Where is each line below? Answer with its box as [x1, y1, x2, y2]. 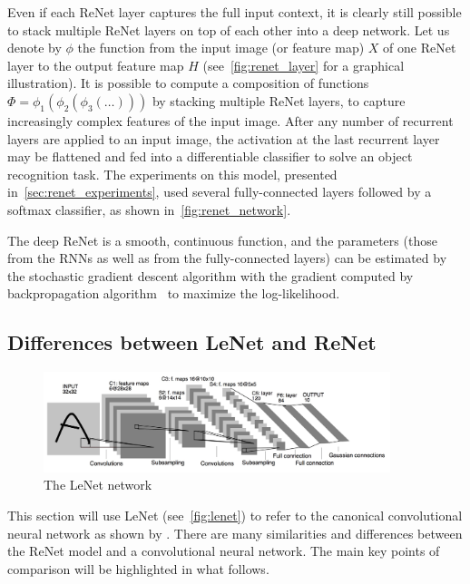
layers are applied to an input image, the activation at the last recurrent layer [7, 129, 440, 148]
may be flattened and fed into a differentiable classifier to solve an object [7, 147, 413, 166]
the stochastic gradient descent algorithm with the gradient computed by [7, 266, 414, 285]
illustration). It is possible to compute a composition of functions [7, 73, 369, 92]
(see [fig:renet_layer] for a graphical [202, 55, 405, 74]
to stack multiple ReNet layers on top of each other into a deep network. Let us [7, 20, 450, 39]
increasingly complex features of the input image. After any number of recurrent [7, 111, 454, 130]
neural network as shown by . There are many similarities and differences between [7, 523, 463, 542]
